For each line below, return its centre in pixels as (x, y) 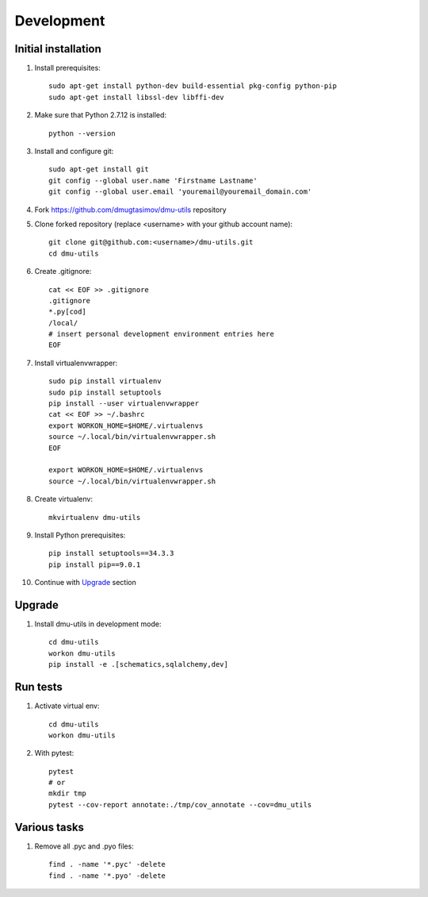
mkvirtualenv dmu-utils (95, 517)
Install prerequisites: (67, 68)
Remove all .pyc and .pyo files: (84, 846)
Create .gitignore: (63, 271)
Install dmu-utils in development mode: (98, 624)
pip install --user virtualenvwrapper (124, 404)
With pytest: (54, 753)
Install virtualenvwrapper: (76, 363)
